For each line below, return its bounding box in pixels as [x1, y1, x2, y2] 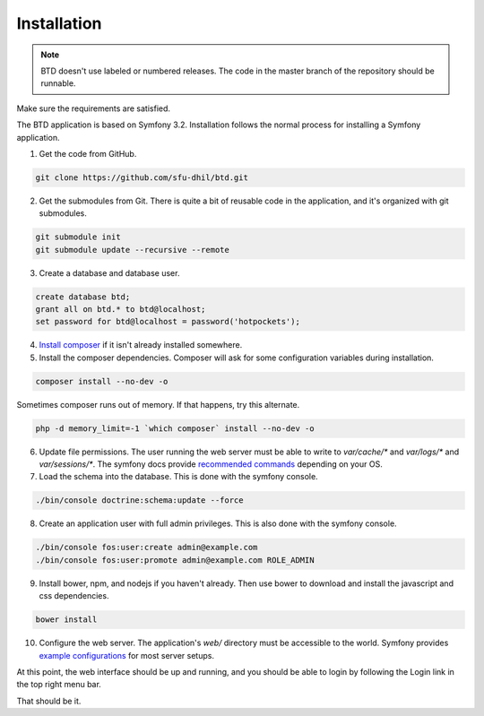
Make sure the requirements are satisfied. [16, 103, 170, 114]
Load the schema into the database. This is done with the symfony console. [39, 471, 318, 482]
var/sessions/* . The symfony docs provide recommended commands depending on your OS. [39, 459, 383, 470]
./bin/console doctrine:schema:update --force [35, 496, 244, 505]
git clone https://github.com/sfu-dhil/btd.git [35, 172, 248, 183]
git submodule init [35, 232, 121, 242]
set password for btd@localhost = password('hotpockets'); [35, 316, 300, 327]
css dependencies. [39, 591, 109, 601]
